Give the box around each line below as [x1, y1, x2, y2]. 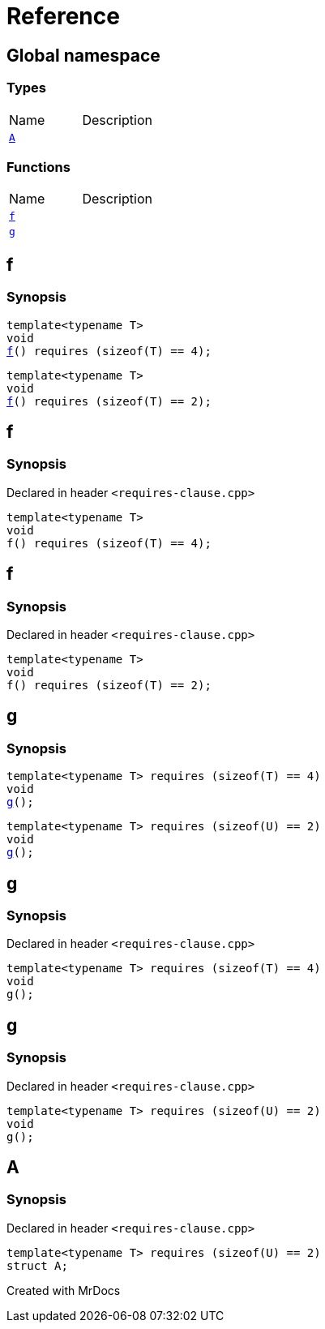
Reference [6, 2, 120, 30]
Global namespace [6, 45, 160, 66]
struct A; [6, 1258, 68, 1272]
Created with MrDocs [6, 1283, 121, 1297]
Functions [6, 158, 71, 175]
